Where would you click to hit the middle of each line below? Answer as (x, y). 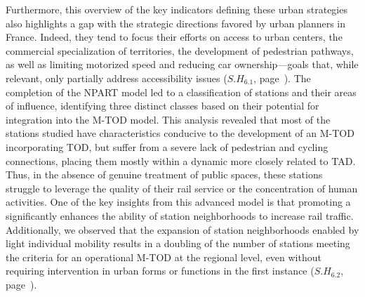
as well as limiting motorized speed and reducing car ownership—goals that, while (182, 64)
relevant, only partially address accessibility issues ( (117, 78)
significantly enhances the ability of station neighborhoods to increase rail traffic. (180, 215)
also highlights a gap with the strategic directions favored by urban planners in (176, 23)
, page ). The (282, 78)
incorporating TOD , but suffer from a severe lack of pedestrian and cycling (167, 146)
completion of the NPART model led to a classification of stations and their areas (181, 92)
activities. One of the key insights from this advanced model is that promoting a (178, 202)
